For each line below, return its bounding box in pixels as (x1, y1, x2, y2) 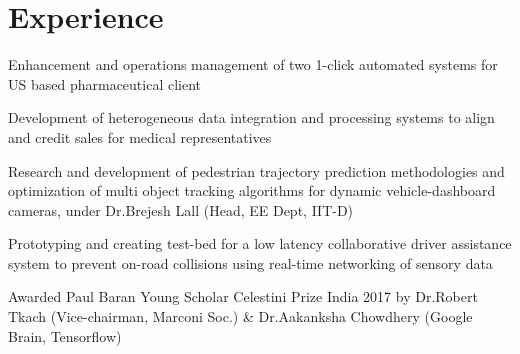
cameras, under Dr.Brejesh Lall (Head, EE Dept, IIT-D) (8, 199, 354, 220)
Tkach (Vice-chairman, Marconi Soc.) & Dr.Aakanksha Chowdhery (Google (8, 306, 473, 327)
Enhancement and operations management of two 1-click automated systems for (8, 54, 498, 75)
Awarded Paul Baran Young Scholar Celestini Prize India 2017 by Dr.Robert (8, 286, 478, 307)
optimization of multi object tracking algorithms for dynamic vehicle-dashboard (8, 180, 496, 201)
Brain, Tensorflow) (8, 325, 122, 346)
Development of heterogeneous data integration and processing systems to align (8, 107, 495, 128)
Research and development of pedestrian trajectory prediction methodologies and (8, 160, 505, 181)
